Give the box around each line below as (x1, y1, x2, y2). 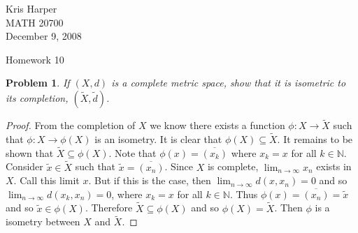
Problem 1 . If (6, 75, 70, 90)
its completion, (6, 90, 69, 105)
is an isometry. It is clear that (94, 132, 222, 146)
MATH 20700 (6, 15, 64, 29)
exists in (316, 159, 352, 174)
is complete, (207, 159, 259, 174)
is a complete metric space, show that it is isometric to (111, 75, 346, 90)
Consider (6, 159, 43, 174)
